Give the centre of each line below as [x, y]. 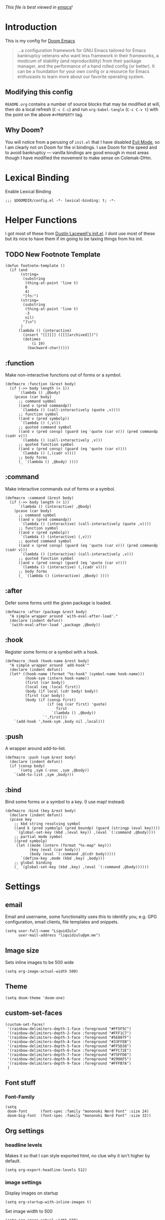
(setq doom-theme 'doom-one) [35, 998]
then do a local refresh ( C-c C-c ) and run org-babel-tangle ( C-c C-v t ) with [82, 109]
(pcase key [21, 820]
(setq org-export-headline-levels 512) [46, 1170]
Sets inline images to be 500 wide [40, 962]
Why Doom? [24, 130]
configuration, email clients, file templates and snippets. [62, 922]
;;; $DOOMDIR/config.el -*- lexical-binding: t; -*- [61, 200]
